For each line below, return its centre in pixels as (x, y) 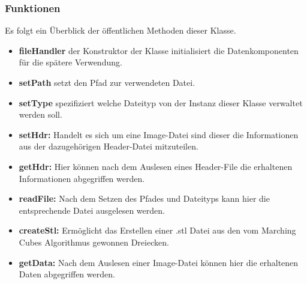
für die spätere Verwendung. (70, 62)
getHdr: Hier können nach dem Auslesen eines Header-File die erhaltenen (156, 166)
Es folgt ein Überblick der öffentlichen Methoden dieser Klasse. (121, 30)
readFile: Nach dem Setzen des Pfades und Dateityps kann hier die (144, 198)
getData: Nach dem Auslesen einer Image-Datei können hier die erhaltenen (159, 262)
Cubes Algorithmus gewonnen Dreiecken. (94, 242)
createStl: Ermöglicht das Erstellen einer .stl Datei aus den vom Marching (157, 230)
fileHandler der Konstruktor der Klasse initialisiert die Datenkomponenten (159, 50)
